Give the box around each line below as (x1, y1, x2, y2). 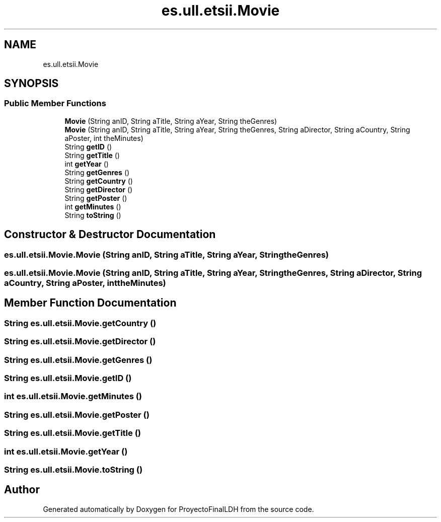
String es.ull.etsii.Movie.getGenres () (4, 354, 153, 365)
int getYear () (64, 159, 109, 168)
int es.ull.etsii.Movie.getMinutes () (4, 391, 142, 402)
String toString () (64, 210, 121, 219)
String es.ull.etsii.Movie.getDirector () (4, 336, 156, 347)
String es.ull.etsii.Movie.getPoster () (4, 409, 150, 420)
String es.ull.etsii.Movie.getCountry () (4, 318, 157, 328)
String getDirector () (64, 185, 133, 194)
